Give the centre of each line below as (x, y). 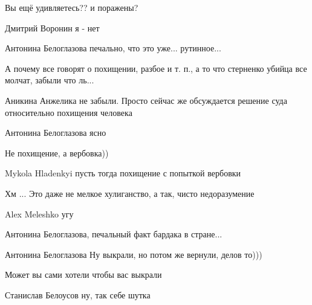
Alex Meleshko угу (39, 213)
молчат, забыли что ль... (50, 80)
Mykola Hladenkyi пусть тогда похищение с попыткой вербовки (123, 173)
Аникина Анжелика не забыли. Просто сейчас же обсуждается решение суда (146, 100)
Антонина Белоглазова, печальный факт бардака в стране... (114, 234)
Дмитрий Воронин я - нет (52, 27)
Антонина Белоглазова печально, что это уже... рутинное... (113, 48)
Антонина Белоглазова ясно (56, 133)
